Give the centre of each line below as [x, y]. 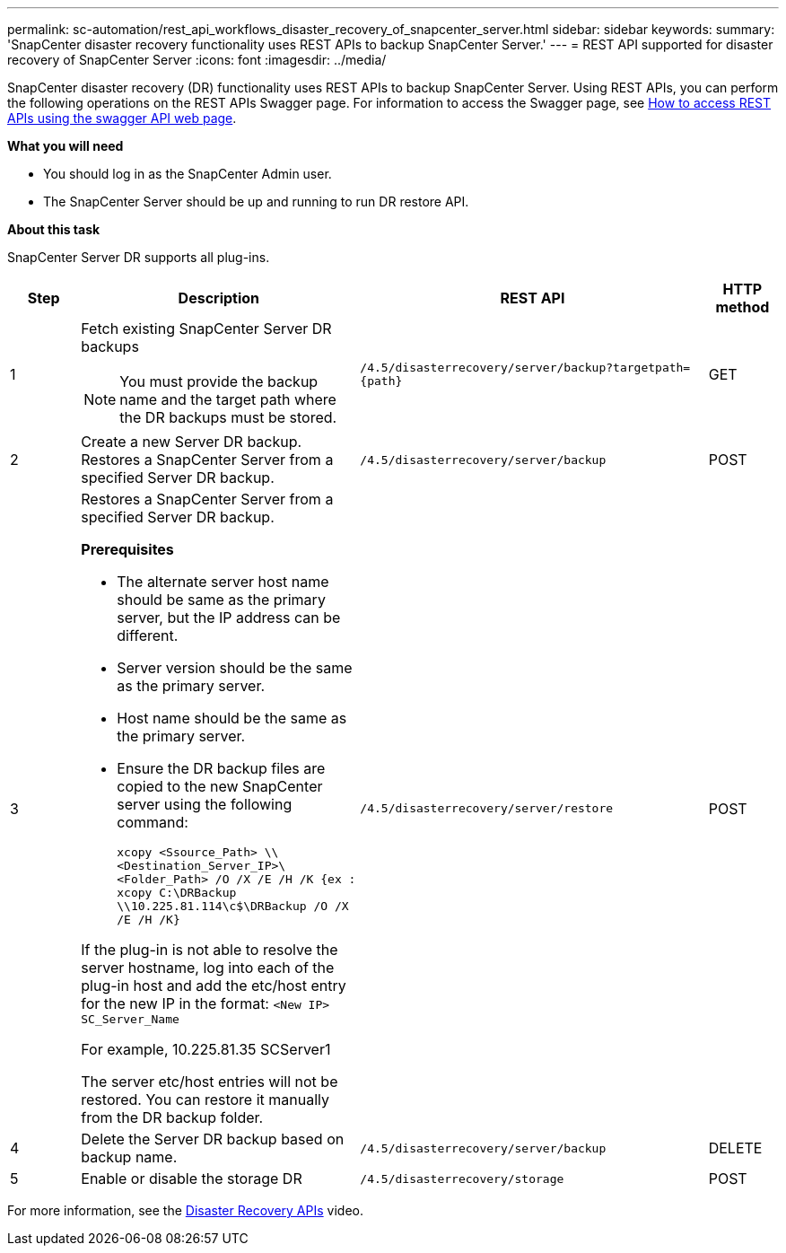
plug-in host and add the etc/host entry [214, 986]
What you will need [65, 146]
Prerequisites [127, 549]
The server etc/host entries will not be [210, 1082]
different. [148, 635]
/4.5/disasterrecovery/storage [462, 1179]
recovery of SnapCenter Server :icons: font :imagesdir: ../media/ [197, 60]
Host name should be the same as [232, 718]
